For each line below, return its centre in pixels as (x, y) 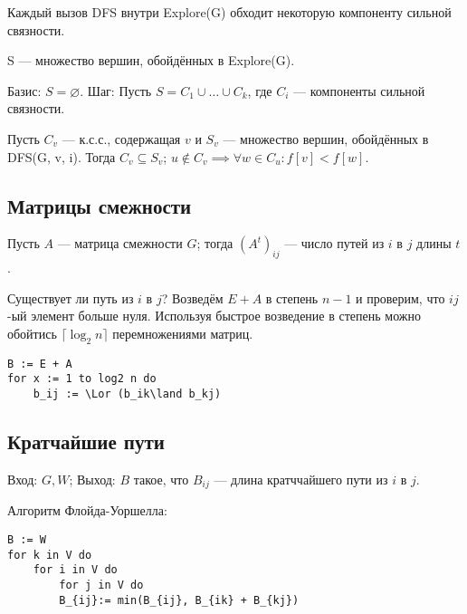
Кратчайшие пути (86, 441)
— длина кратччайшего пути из (301, 479)
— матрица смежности (120, 243)
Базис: (24, 90)
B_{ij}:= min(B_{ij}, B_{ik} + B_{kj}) (179, 600)
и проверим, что (400, 297)
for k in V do (50, 555)
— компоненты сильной (359, 90)
